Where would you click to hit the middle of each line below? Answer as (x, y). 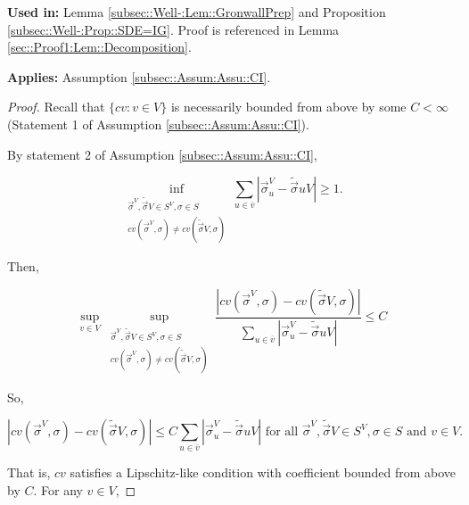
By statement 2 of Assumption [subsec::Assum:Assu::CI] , (162, 154)
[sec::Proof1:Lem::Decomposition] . (99, 47)
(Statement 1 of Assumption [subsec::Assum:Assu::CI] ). (158, 124)
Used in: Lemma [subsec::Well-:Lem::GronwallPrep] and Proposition (197, 12)
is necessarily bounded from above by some (288, 107)
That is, (29, 472)
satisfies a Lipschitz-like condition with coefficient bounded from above (263, 472)
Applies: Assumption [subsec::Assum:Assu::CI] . (139, 76)
